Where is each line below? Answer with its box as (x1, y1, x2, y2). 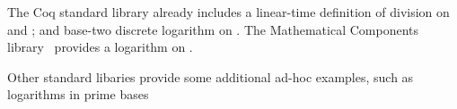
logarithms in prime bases (7, 85, 149, 104)
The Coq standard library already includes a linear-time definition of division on (7, 3, 450, 21)
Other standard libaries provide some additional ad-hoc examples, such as (7, 67, 414, 86)
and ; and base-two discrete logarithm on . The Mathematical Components (7, 20, 419, 38)
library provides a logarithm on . (7, 38, 193, 56)
